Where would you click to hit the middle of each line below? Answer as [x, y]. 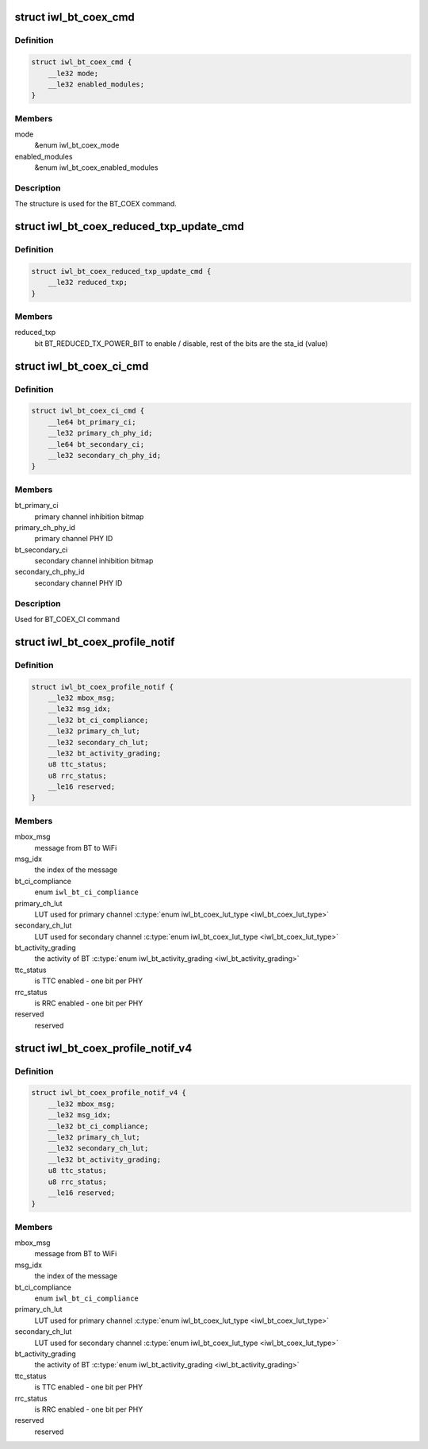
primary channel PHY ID [74, 539]
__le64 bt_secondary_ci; [96, 444]
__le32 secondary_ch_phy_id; [105, 455]
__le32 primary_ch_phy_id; [101, 433]
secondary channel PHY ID [78, 582]
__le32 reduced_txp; [88, 282]
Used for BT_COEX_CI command [67, 619]
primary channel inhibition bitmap [89, 517]
